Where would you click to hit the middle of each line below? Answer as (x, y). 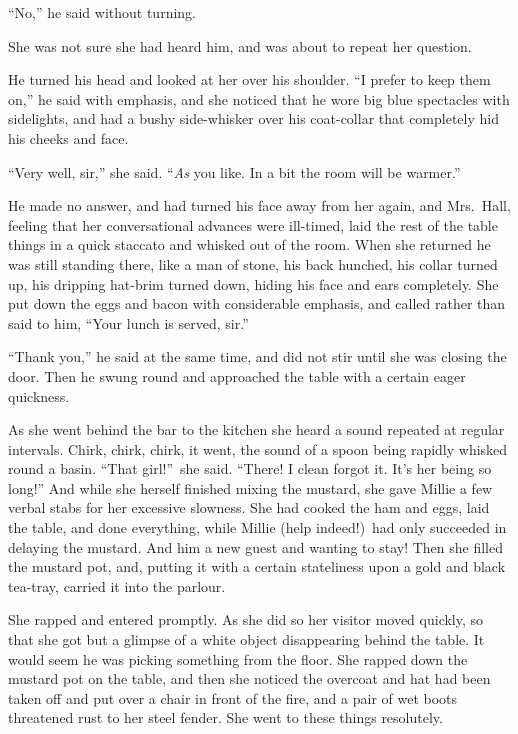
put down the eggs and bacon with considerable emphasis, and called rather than (257, 303)
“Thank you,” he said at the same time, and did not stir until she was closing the (257, 356)
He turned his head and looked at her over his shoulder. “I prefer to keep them (249, 79)
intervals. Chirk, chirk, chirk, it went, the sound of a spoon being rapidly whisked (258, 448)
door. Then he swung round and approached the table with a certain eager (237, 375)
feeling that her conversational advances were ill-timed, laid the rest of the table (253, 224)
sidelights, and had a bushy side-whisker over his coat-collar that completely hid (253, 118)
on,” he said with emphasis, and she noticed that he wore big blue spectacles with (259, 98)
